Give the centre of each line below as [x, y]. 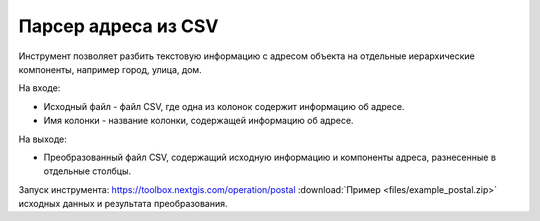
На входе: [39, 88]
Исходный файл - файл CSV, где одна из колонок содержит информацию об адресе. [224, 106]
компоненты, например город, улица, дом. [110, 69]
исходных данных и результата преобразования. [123, 204]
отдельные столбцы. [87, 171]
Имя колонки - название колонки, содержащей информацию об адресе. [198, 121]
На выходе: [42, 139]
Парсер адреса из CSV [118, 26]
